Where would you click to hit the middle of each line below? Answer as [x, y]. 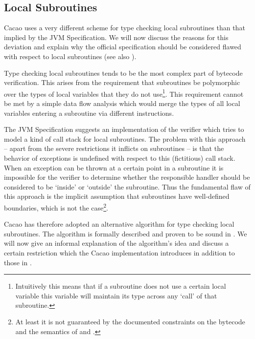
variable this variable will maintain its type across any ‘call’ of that [116, 295]
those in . [18, 262]
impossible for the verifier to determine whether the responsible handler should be [127, 177]
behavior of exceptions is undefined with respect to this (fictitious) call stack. [120, 158]
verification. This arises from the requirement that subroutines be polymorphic [122, 82]
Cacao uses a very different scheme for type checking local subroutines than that [125, 28]
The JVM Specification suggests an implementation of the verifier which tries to [124, 129]
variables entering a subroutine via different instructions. [89, 113]
